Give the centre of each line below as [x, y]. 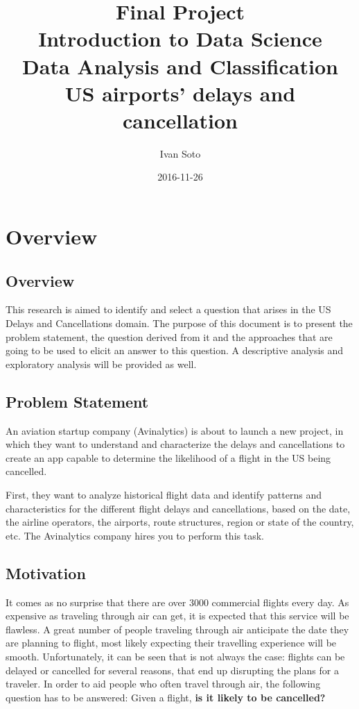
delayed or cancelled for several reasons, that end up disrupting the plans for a [172, 670]
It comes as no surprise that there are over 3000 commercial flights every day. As [177, 602]
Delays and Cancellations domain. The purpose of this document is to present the [179, 323]
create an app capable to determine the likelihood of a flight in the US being [168, 457]
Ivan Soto [180, 153]
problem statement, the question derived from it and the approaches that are [169, 336]
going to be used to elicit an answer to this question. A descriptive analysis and [175, 350]
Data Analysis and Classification [180, 66]
